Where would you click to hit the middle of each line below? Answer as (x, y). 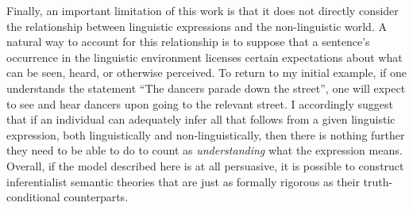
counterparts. (96, 197)
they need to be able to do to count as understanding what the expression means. (205, 150)
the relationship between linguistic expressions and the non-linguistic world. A (197, 26)
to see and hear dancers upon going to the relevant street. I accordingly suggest (200, 103)
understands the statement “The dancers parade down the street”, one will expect (206, 88)
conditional (33, 197)
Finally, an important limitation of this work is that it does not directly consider (203, 10)
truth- (378, 181)
